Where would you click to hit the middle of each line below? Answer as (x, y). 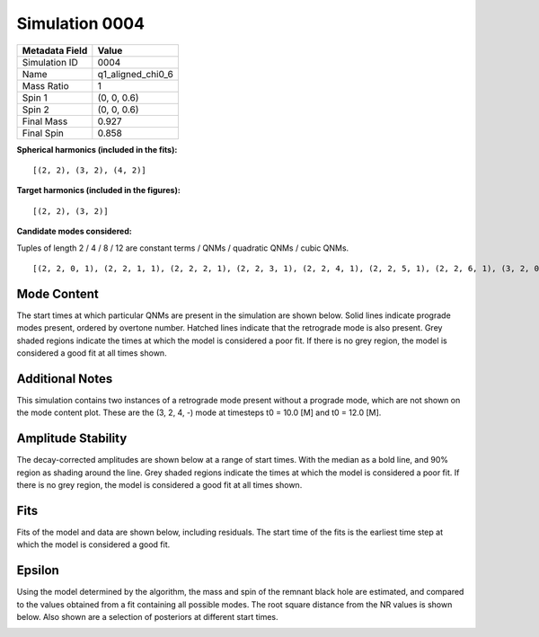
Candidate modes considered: (74, 231)
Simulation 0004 (81, 23)
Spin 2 (35, 110)
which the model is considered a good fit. (93, 544)
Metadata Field (55, 50)
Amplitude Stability (72, 439)
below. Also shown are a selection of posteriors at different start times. (147, 616)
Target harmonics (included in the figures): (99, 190)
